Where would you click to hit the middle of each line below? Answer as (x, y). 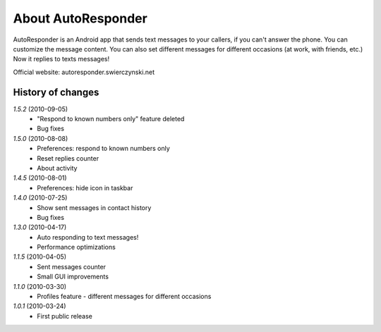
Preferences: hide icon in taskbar (85, 187)
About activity (57, 168)
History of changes (56, 92)
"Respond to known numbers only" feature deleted (111, 119)
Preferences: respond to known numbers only (104, 149)
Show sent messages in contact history (94, 207)
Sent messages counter (71, 266)
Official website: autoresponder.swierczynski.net (84, 72)
